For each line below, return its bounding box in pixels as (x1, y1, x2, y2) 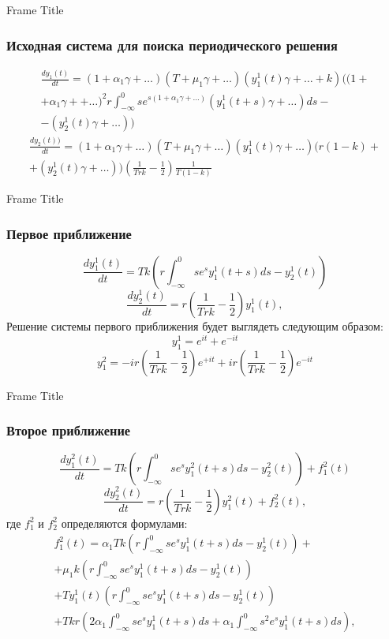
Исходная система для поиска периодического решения (6, 35, 338, 54)
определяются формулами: (61, 514, 188, 531)
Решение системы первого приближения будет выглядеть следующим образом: (6, 318, 383, 334)
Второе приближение (6, 420, 131, 440)
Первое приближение (6, 223, 132, 243)
